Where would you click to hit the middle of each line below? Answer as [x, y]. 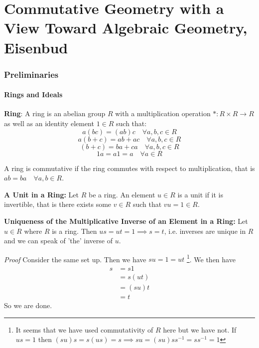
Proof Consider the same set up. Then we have [75, 259]
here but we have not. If [200, 329]
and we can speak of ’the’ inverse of [58, 241]
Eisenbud [36, 47]
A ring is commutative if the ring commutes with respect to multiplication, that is [129, 168]
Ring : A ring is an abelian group [55, 113]
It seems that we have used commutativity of [84, 329]
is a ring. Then [74, 231]
